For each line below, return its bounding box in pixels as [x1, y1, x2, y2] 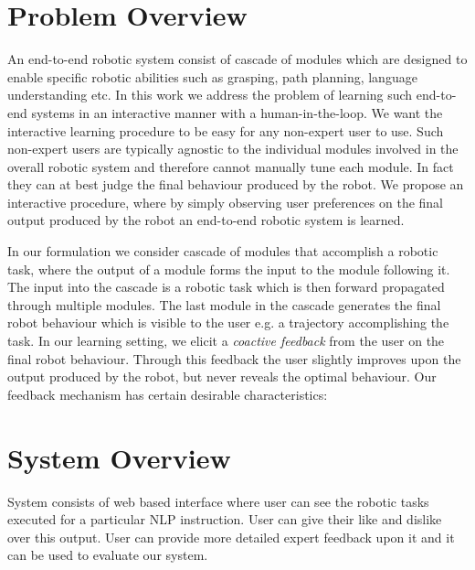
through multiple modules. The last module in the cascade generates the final [7, 295, 441, 314]
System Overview [7, 438, 231, 476]
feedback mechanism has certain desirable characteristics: [7, 384, 328, 403]
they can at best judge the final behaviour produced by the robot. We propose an [7, 175, 464, 194]
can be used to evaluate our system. [7, 545, 208, 565]
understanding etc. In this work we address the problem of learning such [7, 85, 413, 104]
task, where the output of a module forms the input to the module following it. [7, 259, 450, 278]
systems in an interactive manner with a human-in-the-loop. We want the [31, 102, 443, 122]
